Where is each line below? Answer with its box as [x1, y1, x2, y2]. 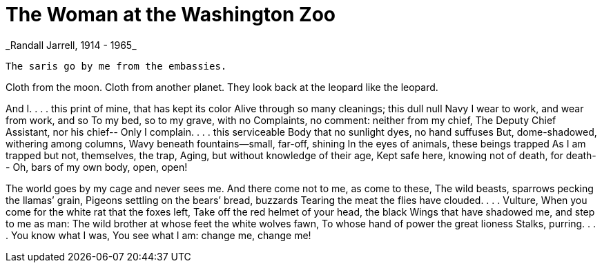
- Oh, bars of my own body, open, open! [6, 161, 188, 173]
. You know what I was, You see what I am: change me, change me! [6, 229, 311, 241]
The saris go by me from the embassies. [6, 60, 227, 72]
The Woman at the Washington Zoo [6, 3, 336, 26]
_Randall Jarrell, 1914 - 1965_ [6, 39, 137, 51]
